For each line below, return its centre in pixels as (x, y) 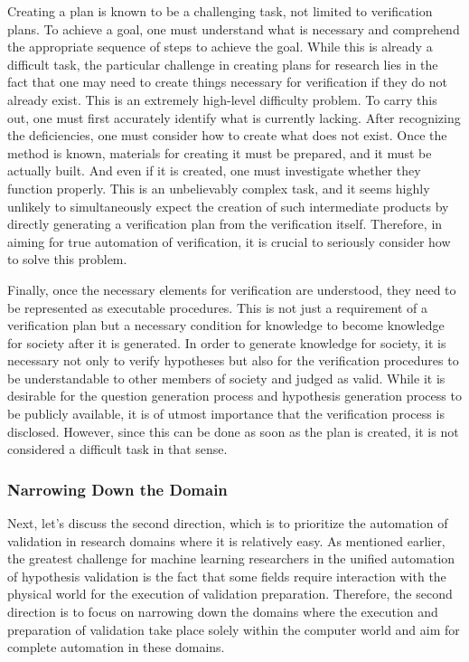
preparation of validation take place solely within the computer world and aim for (234, 629)
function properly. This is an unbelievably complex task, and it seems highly (219, 188)
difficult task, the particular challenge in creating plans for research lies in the (223, 64)
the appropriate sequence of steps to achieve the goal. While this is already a (220, 47)
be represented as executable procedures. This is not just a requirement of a (217, 307)
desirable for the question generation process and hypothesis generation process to (234, 396)
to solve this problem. (67, 259)
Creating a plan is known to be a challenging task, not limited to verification (220, 11)
